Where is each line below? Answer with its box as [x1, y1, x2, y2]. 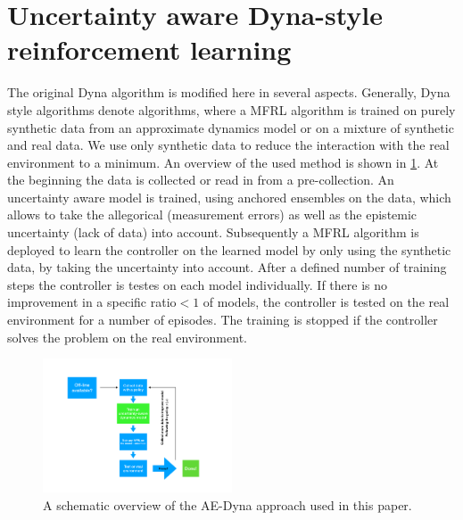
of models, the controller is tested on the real [203, 293, 450, 311]
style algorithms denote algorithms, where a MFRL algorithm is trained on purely [7, 100, 456, 119]
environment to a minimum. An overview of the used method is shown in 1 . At [7, 153, 439, 171]
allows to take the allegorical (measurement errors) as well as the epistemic [7, 205, 418, 224]
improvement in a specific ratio [7, 293, 177, 311]
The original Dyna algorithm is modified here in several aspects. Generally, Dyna [7, 83, 451, 102]
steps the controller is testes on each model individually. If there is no [7, 275, 388, 293]
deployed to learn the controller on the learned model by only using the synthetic [7, 240, 451, 259]
